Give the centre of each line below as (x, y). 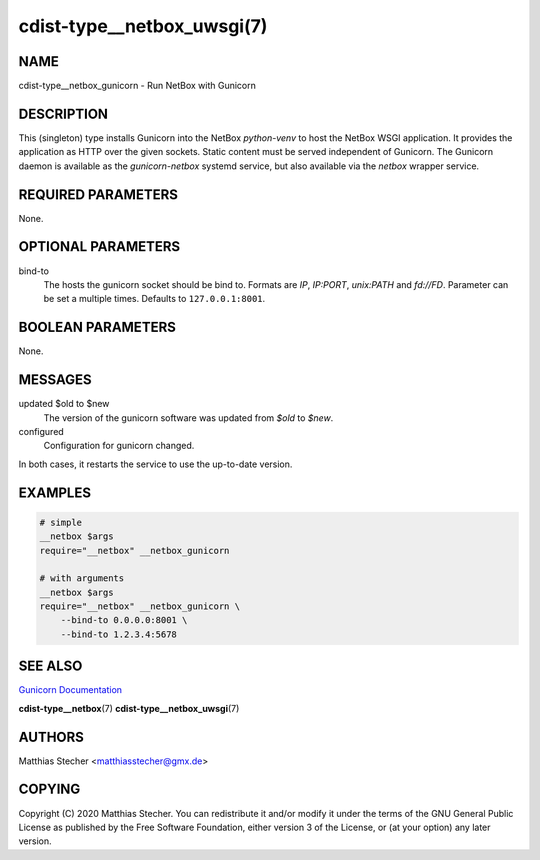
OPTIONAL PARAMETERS (99, 246)
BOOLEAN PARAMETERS (97, 327)
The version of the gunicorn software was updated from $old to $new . (188, 417)
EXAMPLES (55, 492)
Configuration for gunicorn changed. (119, 446)
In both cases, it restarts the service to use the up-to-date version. (155, 464)
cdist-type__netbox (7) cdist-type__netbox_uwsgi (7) (129, 708)
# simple (61, 522)
